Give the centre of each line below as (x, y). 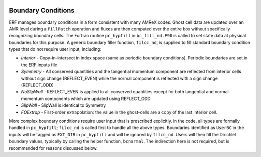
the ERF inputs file (39, 65)
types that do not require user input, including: (55, 49)
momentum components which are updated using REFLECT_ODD (86, 99)
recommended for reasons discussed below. (53, 148)
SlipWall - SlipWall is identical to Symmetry (64, 105)
